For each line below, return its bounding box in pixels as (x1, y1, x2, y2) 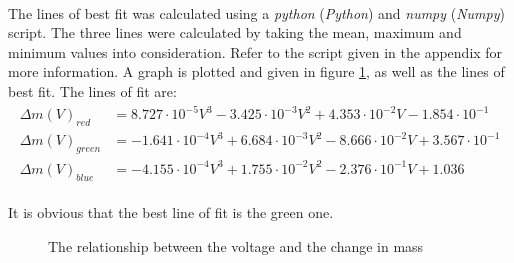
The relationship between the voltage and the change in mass (48, 235, 424, 256)
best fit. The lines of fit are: (8, 80, 177, 101)
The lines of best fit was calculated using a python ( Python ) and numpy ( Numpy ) (8, 2, 505, 23)
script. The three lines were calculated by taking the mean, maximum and (8, 22, 462, 43)
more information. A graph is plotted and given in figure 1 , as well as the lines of (8, 61, 505, 82)
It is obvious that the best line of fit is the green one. (8, 202, 334, 223)
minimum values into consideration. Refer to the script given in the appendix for (8, 41, 503, 62)
